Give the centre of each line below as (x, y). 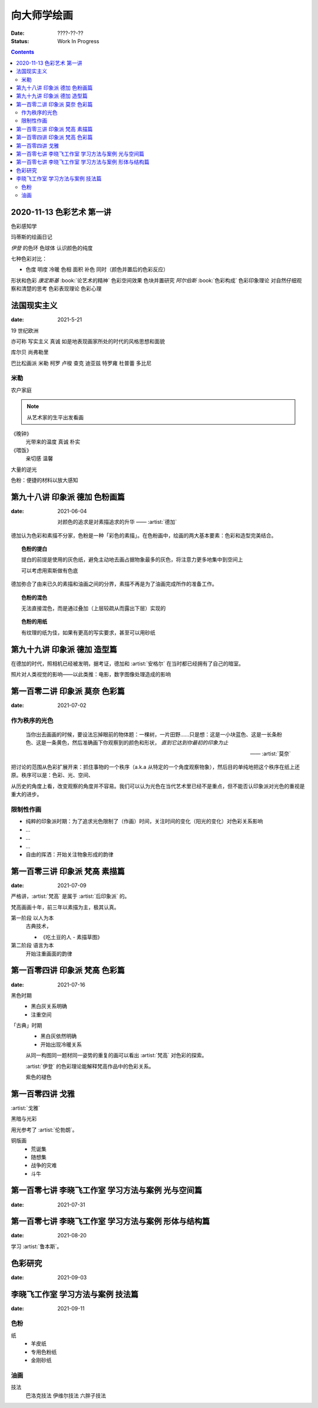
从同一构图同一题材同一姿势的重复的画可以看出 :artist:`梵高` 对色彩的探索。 (116, 1055)
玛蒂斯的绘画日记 (32, 237)
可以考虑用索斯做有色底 (50, 571)
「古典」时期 (26, 1025)
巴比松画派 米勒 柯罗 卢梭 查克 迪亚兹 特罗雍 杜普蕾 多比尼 (81, 363)
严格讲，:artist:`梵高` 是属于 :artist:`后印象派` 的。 (70, 896)
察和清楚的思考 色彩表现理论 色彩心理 (56, 289)
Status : (20, 41)
